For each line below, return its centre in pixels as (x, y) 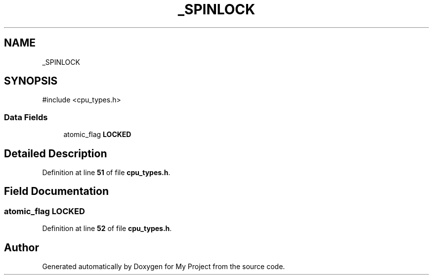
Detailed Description (56, 153)
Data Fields (26, 117)
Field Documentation (56, 191)
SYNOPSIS (31, 81)
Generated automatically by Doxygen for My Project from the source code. (164, 267)
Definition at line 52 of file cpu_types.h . (107, 229)
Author (22, 247)
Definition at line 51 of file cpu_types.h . (106, 173)
